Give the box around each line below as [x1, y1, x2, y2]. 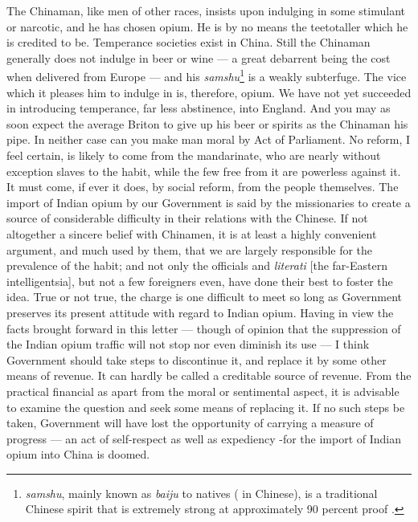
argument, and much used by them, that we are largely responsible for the [6, 241, 373, 258]
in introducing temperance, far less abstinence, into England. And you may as [6, 100, 391, 116]
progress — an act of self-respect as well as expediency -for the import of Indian [6, 430, 402, 447]
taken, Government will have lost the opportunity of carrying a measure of [6, 414, 374, 431]
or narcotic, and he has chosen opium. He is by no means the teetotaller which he [6, 18, 408, 35]
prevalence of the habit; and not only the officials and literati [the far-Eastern [6, 257, 387, 274]
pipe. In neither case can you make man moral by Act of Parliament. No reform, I [6, 131, 411, 148]
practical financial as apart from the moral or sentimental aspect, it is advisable [6, 382, 400, 399]
